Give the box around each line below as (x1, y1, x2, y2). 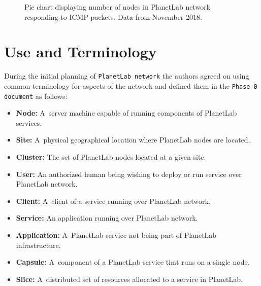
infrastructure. (16, 239, 61, 250)
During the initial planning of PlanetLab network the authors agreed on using (4, 70, 249, 81)
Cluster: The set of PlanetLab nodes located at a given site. (16, 152, 206, 162)
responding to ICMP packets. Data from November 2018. (24, 11, 202, 22)
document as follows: (4, 90, 68, 101)
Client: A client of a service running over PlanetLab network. (16, 195, 211, 206)
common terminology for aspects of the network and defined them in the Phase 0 (4, 80, 257, 91)
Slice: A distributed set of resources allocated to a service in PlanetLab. (16, 273, 243, 284)
